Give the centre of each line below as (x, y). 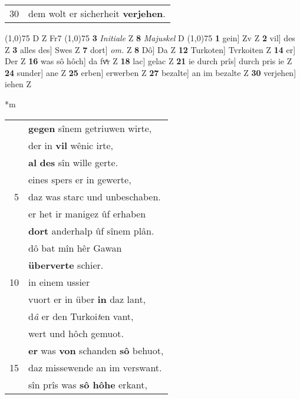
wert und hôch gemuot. (76, 333)
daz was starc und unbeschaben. (95, 196)
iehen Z (18, 84)
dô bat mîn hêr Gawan (75, 248)
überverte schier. (66, 265)
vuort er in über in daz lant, (87, 299)
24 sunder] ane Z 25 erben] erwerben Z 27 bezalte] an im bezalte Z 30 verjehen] (151, 72)
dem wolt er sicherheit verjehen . (97, 13)
